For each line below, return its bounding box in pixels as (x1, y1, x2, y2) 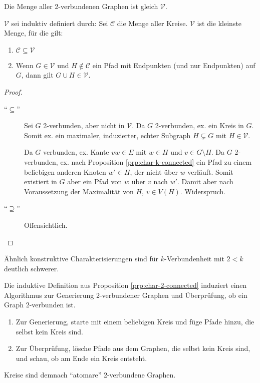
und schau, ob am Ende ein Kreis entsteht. (16, 352, 147, 363)
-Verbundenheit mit (164, 253, 224, 264)
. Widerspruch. (180, 186, 226, 196)
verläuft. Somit (187, 166, 233, 177)
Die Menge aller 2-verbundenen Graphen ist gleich (4, 1, 158, 11)
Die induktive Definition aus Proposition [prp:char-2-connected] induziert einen (4, 280, 247, 290)
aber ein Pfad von (67, 176, 122, 187)
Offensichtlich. (24, 219, 68, 230)
